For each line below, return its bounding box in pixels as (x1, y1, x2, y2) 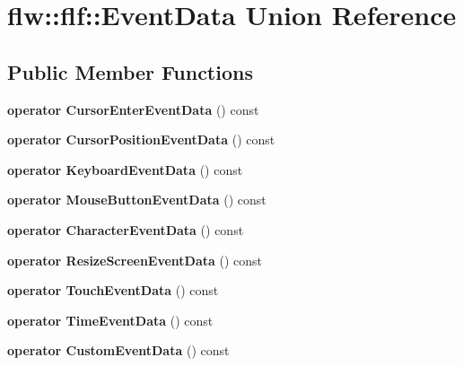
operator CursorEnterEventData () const (7, 100, 259, 118)
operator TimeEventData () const (7, 310, 214, 329)
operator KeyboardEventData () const (7, 160, 243, 179)
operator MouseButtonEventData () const (7, 190, 266, 209)
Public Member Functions (7, 57, 253, 85)
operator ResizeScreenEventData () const (7, 250, 263, 269)
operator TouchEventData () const (7, 281, 219, 300)
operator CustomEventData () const (7, 341, 230, 360)
